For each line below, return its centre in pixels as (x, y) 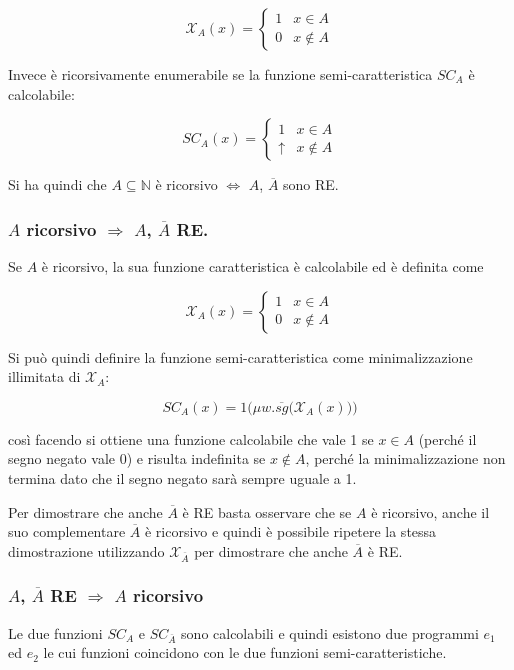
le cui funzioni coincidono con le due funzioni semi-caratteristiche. (245, 652)
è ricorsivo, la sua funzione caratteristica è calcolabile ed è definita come (262, 266)
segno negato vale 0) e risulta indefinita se (137, 458)
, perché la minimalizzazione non (405, 458)
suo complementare (67, 531)
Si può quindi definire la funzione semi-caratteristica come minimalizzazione (240, 356)
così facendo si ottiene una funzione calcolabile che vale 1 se (191, 438)
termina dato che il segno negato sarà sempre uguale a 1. (182, 477)
